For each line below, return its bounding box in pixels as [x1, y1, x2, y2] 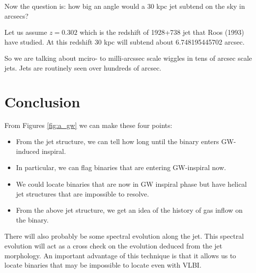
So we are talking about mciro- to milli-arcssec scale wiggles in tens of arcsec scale [4, 53, 252, 63]
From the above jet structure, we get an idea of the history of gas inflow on [16, 205, 243, 215]
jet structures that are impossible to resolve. [16, 188, 149, 199]
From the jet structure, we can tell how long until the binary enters [16, 136, 219, 147]
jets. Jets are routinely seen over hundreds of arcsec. [4, 62, 162, 73]
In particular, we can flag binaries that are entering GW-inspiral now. [16, 162, 226, 173]
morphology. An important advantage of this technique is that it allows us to [4, 250, 236, 260]
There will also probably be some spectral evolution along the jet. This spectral [4, 231, 244, 241]
